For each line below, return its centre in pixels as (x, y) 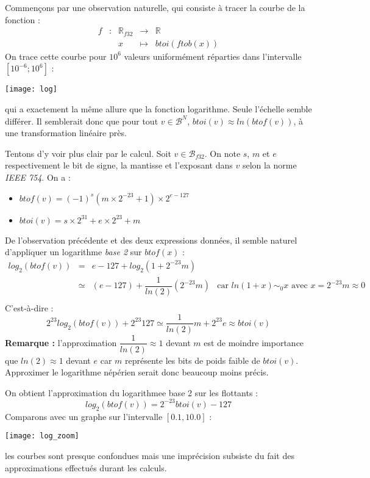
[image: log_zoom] (42, 436)
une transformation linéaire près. (66, 133)
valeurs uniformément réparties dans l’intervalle (213, 56)
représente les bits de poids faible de (193, 360)
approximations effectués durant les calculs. (86, 467)
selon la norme (269, 165)
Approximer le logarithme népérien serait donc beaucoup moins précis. (137, 372)
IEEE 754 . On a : (38, 177)
